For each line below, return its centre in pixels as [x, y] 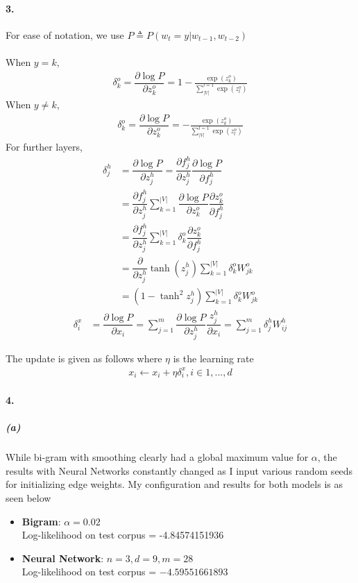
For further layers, [44, 147]
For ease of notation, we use [65, 34]
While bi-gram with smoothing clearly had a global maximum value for [157, 457]
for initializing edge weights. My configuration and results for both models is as [174, 484]
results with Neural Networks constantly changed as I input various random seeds [179, 470]
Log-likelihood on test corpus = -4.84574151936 [123, 535]
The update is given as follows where [84, 358]
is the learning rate [213, 358]
